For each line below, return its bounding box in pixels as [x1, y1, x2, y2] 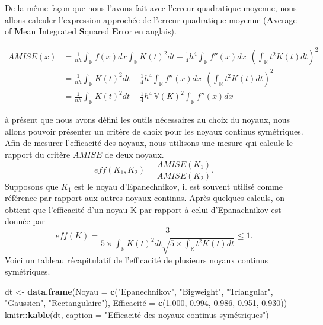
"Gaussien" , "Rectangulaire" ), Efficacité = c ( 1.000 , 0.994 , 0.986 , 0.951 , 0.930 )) [5, 297, 287, 309]
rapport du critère [5, 148, 71, 160]
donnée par [5, 215, 45, 227]
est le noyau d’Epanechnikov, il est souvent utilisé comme [74, 180, 283, 192]
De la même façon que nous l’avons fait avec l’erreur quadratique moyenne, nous [5, 2, 297, 14]
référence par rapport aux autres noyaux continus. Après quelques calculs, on [5, 192, 285, 204]
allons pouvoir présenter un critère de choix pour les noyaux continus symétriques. [5, 125, 303, 137]
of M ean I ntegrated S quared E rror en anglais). [5, 25, 177, 37]
